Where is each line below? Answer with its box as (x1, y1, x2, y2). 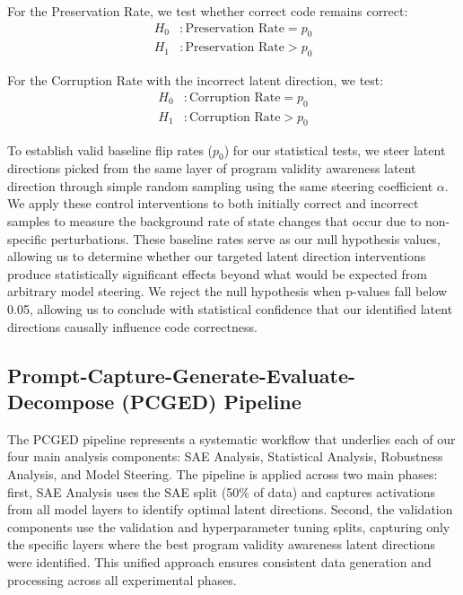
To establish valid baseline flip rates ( (7, 140, 214, 159)
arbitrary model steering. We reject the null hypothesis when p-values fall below (7, 282, 448, 301)
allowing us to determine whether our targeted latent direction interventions (7, 247, 426, 266)
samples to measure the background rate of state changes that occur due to (7, 212, 422, 231)
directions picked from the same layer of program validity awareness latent (7, 159, 416, 178)
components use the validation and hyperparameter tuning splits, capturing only (7, 517, 450, 536)
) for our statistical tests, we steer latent (223, 140, 446, 159)
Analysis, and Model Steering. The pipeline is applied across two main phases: (7, 465, 438, 484)
